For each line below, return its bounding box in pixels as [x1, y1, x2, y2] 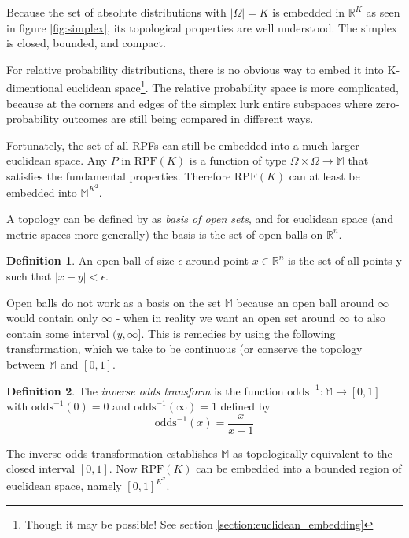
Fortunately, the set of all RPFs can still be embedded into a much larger [6, 136, 359, 153]
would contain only [6, 310, 98, 326]
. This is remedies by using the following [141, 325, 336, 341]
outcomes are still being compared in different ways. [62, 110, 314, 127]
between [6, 356, 46, 372]
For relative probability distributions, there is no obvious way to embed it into [6, 61, 384, 77]
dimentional [6, 80, 63, 96]
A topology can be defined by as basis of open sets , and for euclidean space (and [6, 210, 393, 227]
